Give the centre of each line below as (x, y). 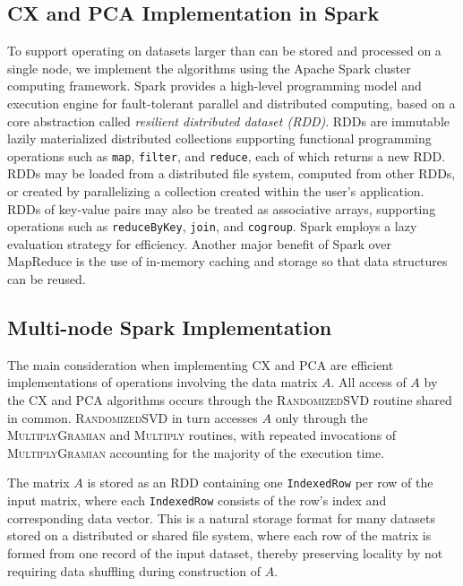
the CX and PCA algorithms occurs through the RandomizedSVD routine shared (230, 400)
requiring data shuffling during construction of (134, 570)
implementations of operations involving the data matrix (163, 382)
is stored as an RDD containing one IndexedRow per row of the (260, 483)
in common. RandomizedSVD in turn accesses (133, 417)
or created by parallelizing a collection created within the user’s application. (216, 191)
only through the (322, 417)
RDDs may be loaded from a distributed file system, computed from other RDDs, (231, 173)
